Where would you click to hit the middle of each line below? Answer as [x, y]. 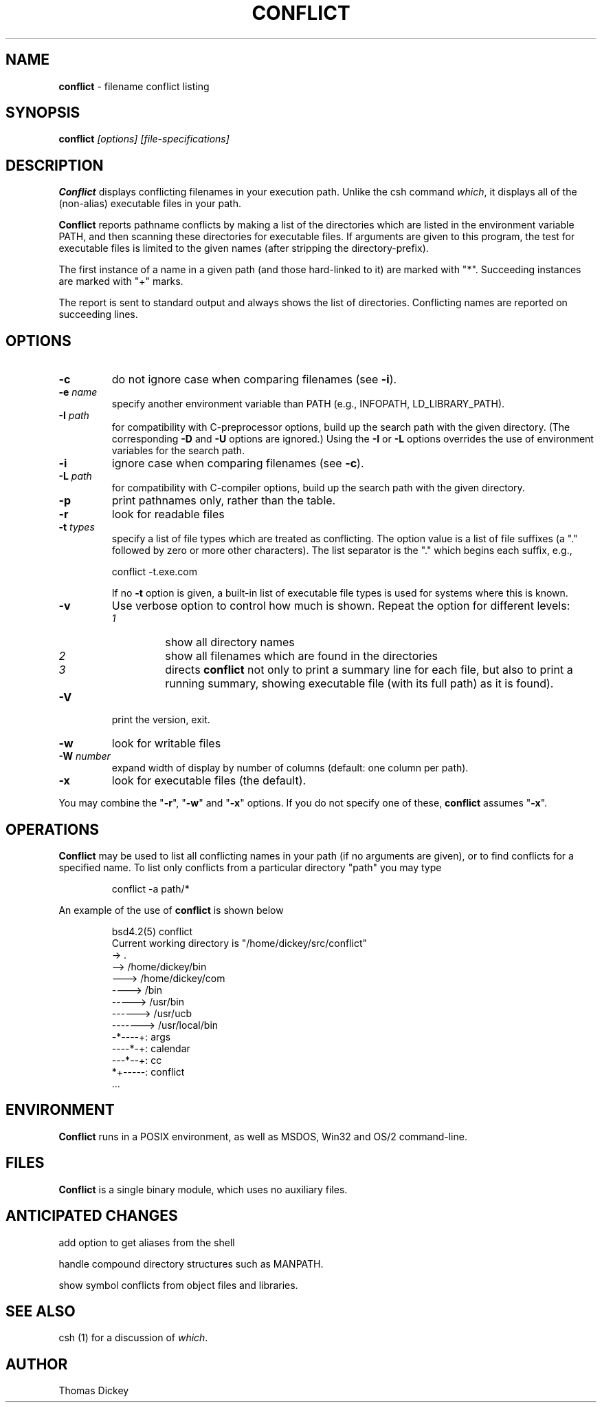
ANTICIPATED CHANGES [92, 1216]
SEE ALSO [41, 1311]
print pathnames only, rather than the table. [224, 501]
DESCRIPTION [55, 165]
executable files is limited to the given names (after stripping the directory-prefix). [244, 248]
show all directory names [230, 642]
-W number [85, 756]
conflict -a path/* [150, 888]
